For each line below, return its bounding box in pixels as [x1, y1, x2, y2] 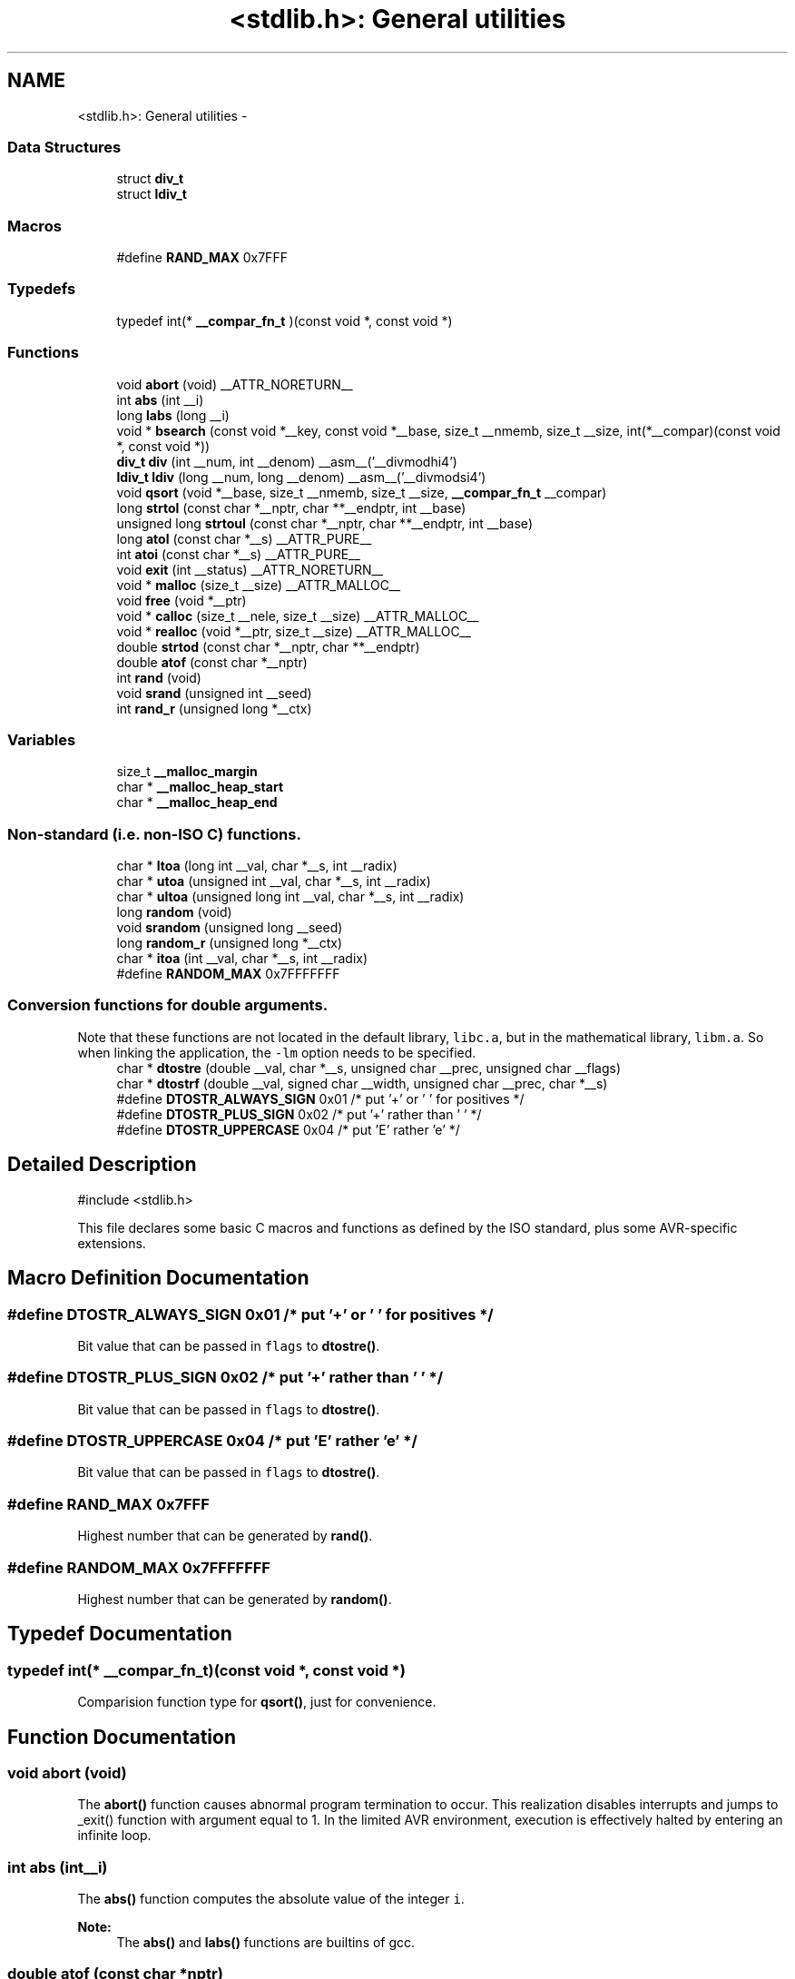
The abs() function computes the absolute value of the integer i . [77, 1891, 465, 1907]
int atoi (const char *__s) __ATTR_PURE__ [116, 546, 360, 562]
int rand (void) [116, 669, 201, 685]
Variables [7, 730, 76, 749]
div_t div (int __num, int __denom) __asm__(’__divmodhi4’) [116, 453, 457, 469]
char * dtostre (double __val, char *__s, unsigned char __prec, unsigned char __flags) [116, 1059, 622, 1076]
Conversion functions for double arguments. [7, 996, 329, 1015]
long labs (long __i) [116, 407, 230, 423]
